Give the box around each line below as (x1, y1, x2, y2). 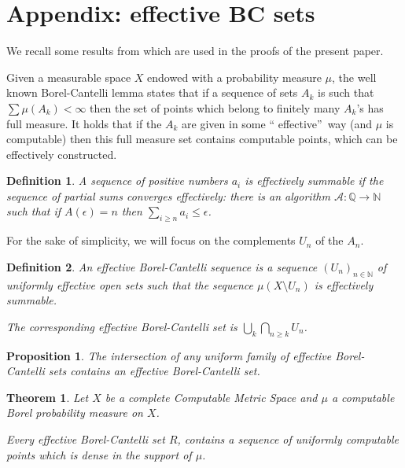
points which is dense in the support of (6, 446, 192, 462)
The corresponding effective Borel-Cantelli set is (6, 318, 237, 334)
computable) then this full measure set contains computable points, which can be (6, 131, 398, 147)
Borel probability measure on (6, 404, 143, 421)
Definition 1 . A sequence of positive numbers (6, 172, 228, 189)
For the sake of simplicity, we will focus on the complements (6, 232, 296, 249)
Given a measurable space (6, 68, 131, 85)
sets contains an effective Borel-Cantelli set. (48, 363, 260, 379)
